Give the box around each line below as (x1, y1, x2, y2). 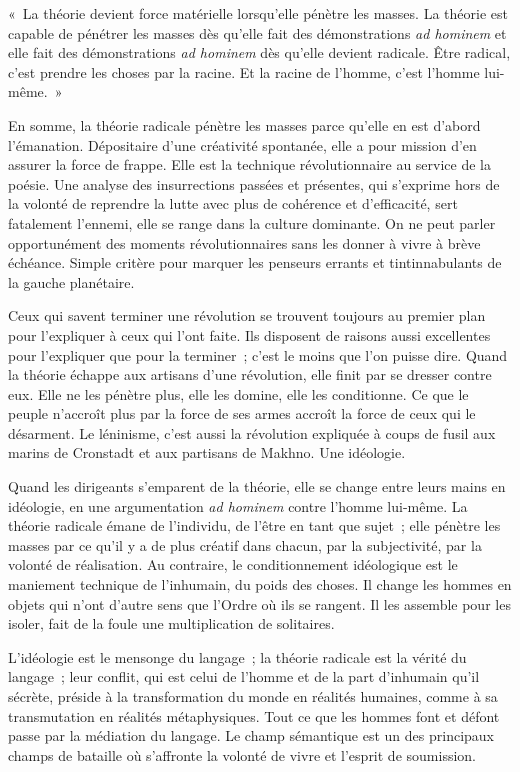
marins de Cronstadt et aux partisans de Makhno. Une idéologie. (8, 442, 406, 463)
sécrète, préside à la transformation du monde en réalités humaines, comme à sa (8, 686, 498, 706)
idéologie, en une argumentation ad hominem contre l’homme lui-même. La (8, 495, 468, 516)
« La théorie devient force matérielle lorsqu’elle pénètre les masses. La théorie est (8, 3, 508, 23)
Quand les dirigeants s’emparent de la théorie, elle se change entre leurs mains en (8, 476, 506, 497)
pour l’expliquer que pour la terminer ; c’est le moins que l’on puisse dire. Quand (8, 344, 508, 365)
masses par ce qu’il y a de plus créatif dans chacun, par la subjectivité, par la (8, 534, 482, 555)
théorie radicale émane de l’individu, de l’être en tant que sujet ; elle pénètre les (8, 515, 501, 536)
